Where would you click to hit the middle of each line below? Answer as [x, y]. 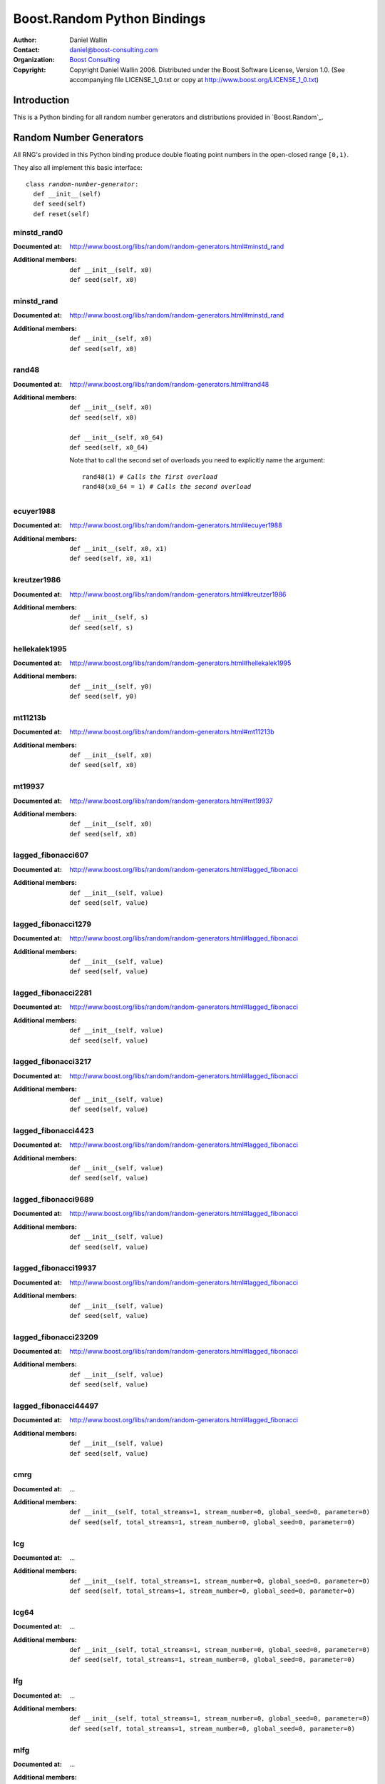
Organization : [34, 60]
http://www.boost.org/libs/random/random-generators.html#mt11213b [172, 732]
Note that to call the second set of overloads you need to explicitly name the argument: [197, 460]
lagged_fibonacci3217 [52, 1062]
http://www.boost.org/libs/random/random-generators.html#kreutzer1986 [178, 594]
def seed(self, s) [102, 627]
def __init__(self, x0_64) [117, 437]
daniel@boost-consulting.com [114, 49]
